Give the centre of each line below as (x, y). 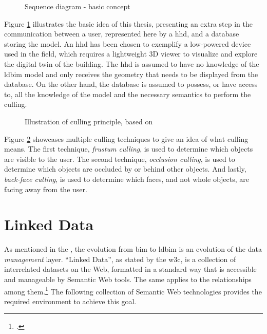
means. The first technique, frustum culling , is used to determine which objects (129, 149)
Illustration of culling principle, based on (89, 121)
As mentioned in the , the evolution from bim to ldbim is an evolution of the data (133, 249)
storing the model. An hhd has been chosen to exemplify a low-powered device (128, 43)
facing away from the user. (46, 189)
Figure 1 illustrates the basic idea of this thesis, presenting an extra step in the (128, 23)
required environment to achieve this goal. (70, 301)
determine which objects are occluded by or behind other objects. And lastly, (125, 169)
